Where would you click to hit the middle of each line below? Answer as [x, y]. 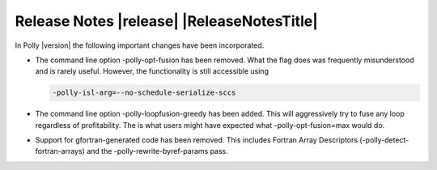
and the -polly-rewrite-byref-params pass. [157, 151]
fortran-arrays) [60, 151]
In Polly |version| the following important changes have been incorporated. [140, 45]
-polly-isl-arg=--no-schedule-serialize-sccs [144, 93]
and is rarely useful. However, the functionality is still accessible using [152, 71]
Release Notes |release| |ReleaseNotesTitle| [167, 21]
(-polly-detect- [384, 140]
